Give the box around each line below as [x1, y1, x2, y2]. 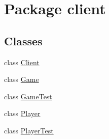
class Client [4, 57, 40, 67]
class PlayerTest [4, 125, 54, 135]
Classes [4, 33, 43, 48]
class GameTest [4, 91, 52, 101]
